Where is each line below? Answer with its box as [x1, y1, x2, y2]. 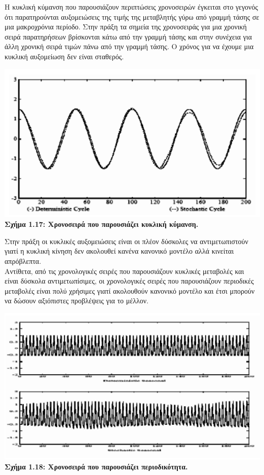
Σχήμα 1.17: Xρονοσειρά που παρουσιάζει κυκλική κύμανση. [5, 219, 199, 229]
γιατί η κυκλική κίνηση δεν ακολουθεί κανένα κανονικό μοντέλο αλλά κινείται [5, 246, 234, 256]
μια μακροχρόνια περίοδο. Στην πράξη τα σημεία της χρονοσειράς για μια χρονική [5, 21, 247, 32]
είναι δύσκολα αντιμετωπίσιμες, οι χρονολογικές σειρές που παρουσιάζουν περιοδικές [5, 275, 254, 286]
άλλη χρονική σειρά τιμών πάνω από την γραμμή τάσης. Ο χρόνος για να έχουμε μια [5, 41, 254, 52]
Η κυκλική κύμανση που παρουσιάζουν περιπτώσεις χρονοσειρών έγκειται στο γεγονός [5, 2, 258, 12]
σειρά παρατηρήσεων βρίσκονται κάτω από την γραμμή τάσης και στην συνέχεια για [5, 31, 252, 42]
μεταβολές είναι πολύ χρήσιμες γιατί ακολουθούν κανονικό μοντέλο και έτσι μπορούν [5, 285, 255, 296]
